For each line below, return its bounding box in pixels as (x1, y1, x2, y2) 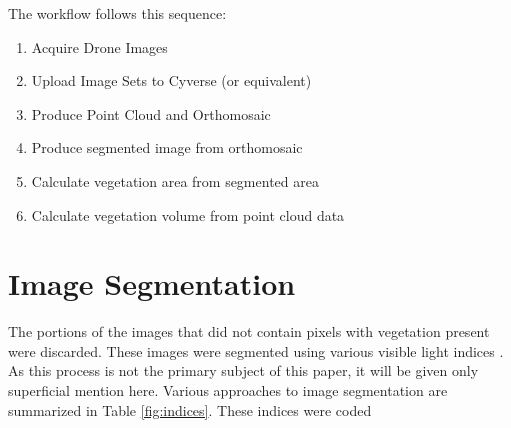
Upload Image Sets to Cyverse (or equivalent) (31, 70, 312, 91)
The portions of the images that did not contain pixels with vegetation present (8, 321, 490, 342)
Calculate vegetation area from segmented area (31, 170, 319, 191)
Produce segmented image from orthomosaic (31, 137, 303, 158)
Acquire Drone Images (31, 36, 168, 57)
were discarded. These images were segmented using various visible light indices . (8, 340, 504, 361)
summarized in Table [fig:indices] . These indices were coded (8, 399, 372, 420)
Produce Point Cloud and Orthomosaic (31, 103, 271, 124)
